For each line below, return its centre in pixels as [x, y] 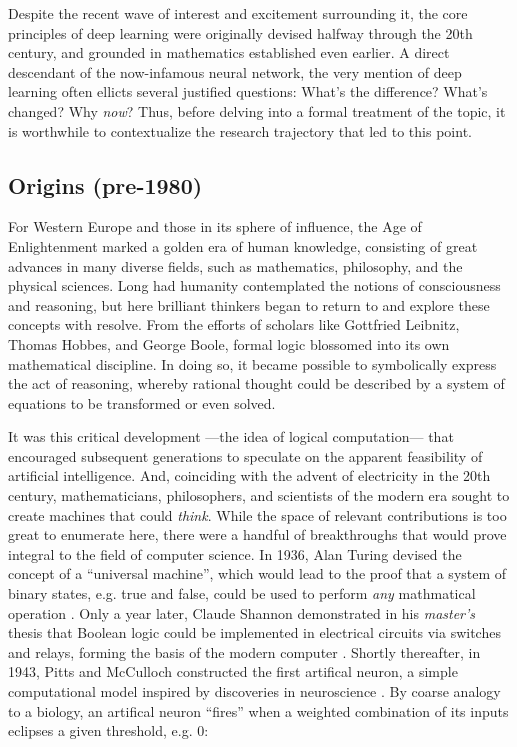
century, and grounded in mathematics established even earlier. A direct [229, 52]
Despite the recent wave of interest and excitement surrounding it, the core [238, 13]
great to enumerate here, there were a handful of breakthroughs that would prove [257, 534]
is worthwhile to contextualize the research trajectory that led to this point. [240, 130]
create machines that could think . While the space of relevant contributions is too [257, 514]
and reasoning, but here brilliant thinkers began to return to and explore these [249, 304]
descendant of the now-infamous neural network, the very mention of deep [235, 71]
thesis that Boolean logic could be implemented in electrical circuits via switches [254, 632]
